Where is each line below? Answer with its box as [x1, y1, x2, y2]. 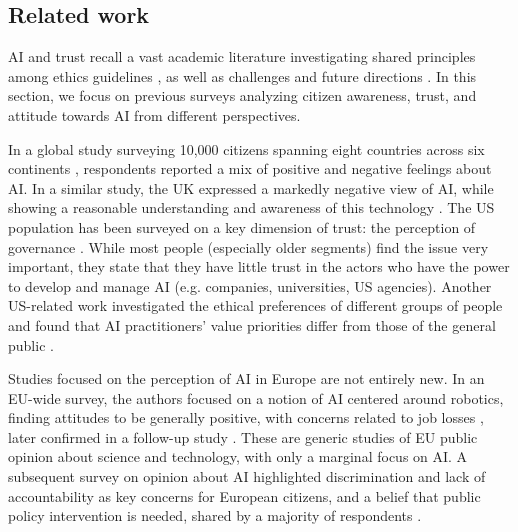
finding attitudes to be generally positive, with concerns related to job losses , [8, 407, 484, 428]
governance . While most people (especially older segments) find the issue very [8, 236, 489, 257]
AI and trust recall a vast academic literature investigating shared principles [8, 46, 476, 67]
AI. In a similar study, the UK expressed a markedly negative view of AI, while [8, 177, 494, 198]
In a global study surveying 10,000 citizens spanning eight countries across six [8, 138, 485, 159]
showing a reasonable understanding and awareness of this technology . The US [8, 197, 495, 218]
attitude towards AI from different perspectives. [8, 104, 301, 125]
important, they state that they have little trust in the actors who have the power [8, 256, 510, 277]
